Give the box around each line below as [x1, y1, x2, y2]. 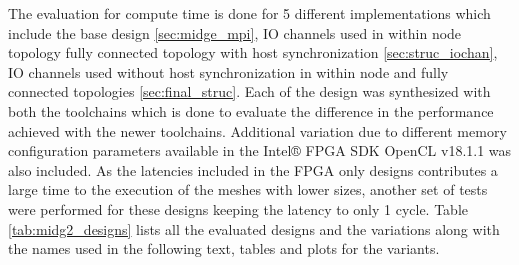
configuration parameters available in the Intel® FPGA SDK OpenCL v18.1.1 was [8, 140, 512, 161]
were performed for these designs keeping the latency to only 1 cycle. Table [8, 198, 469, 219]
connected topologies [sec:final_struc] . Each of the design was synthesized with [8, 81, 491, 102]
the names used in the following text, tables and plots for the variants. [8, 238, 440, 259]
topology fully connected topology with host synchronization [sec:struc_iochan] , [8, 42, 498, 63]
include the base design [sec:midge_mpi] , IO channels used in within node [8, 22, 462, 43]
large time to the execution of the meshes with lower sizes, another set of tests [8, 179, 488, 200]
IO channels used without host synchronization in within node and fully [8, 61, 449, 82]
